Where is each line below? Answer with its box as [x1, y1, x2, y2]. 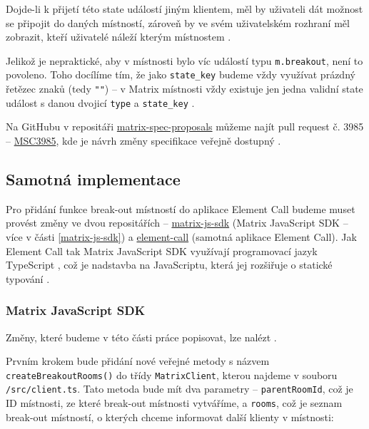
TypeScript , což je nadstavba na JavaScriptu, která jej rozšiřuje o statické [6, 257, 333, 272]
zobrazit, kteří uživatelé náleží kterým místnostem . [6, 29, 231, 44]
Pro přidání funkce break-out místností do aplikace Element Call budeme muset [6, 201, 355, 216]
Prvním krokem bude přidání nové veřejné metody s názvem [6, 353, 270, 368]
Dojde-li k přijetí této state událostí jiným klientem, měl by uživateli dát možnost [6, 1, 363, 16]
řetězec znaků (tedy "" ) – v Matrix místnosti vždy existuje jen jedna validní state [6, 81, 363, 96]
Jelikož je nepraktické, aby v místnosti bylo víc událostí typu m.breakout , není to [6, 53, 363, 68]
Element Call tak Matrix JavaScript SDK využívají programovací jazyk [6, 243, 318, 258]
